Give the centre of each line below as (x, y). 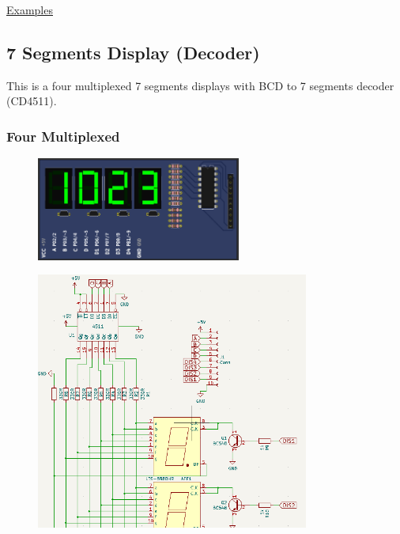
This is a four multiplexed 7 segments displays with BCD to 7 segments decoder (200, 85)
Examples (30, 9)
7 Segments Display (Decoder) (133, 52)
